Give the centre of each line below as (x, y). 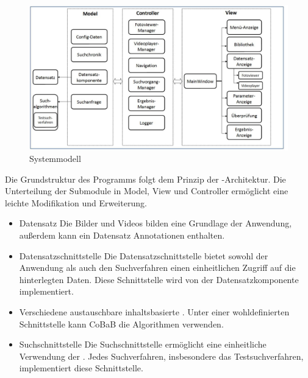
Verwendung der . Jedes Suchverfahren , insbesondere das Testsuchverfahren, (161, 356)
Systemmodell (55, 159)
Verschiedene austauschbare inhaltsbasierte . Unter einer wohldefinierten (154, 312)
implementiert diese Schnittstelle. (81, 368)
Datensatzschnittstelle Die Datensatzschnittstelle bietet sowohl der (144, 255)
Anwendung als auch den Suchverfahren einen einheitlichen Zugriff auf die (157, 268)
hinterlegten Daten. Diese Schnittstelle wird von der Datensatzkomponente (159, 279)
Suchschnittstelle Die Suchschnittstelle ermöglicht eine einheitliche (143, 344)
